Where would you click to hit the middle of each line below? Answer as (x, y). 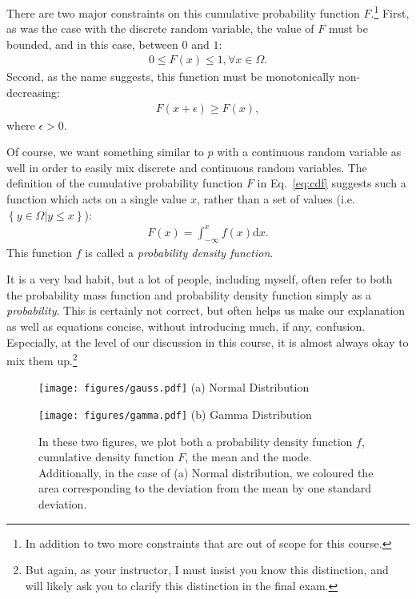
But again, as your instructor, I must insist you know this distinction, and (207, 570)
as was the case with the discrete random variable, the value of (160, 28)
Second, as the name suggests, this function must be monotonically (171, 76)
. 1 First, (390, 12)
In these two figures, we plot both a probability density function (196, 441)
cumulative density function (106, 457)
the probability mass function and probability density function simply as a (189, 294)
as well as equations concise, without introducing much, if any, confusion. (186, 326)
